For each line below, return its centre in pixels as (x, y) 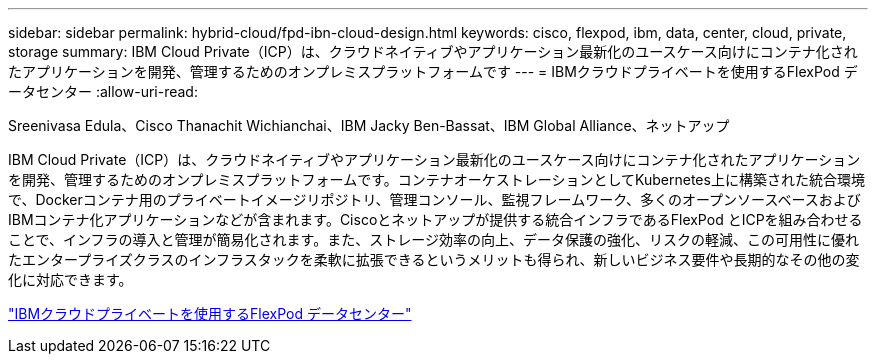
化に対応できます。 (70, 279)
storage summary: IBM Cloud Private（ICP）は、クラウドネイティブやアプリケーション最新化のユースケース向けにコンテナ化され (433, 51)
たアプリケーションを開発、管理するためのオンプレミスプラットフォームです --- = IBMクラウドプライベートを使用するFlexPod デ (433, 71)
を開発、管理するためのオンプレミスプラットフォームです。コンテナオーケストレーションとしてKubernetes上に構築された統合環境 (436, 179)
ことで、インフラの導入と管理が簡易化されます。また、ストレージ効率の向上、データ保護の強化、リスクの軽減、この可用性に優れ (433, 239)
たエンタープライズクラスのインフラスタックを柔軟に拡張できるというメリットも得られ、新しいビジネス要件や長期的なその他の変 (434, 259)
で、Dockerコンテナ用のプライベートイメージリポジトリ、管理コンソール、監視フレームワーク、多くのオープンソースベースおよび (434, 199)
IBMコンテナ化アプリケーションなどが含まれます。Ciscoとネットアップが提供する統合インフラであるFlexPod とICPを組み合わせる (435, 219)
